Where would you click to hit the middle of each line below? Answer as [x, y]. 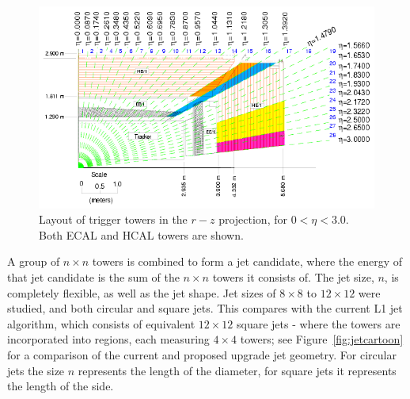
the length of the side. [61, 386]
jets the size [36, 370]
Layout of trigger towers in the [113, 219]
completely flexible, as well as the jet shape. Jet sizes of [142, 292]
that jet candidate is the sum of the [93, 277]
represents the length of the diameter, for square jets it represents [237, 370]
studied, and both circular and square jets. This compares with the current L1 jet [205, 308]
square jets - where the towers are [318, 323]
